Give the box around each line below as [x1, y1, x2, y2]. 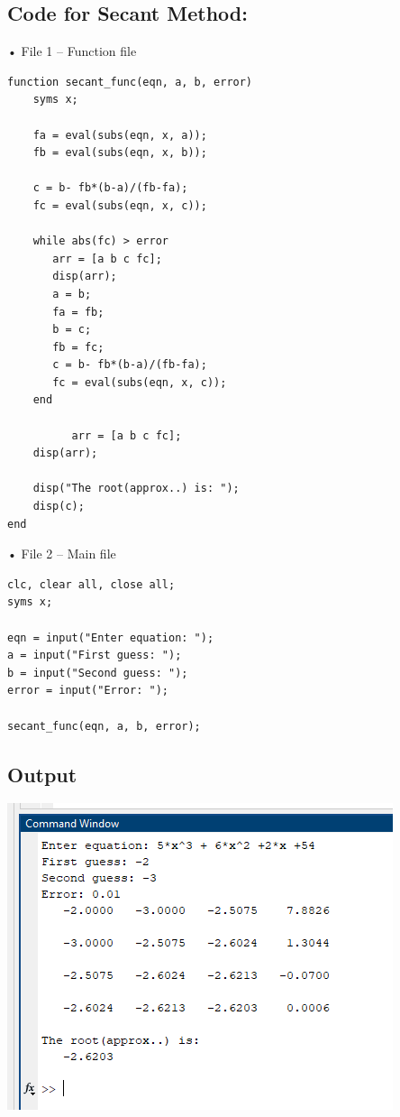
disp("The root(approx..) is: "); [32, 482, 240, 495]
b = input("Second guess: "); [7, 666, 188, 679]
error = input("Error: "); [7, 684, 168, 697]
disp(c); [32, 500, 85, 513]
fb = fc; [52, 340, 105, 354]
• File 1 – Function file [7, 42, 137, 60]
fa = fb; [52, 305, 105, 318]
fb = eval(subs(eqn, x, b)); [32, 146, 207, 160]
